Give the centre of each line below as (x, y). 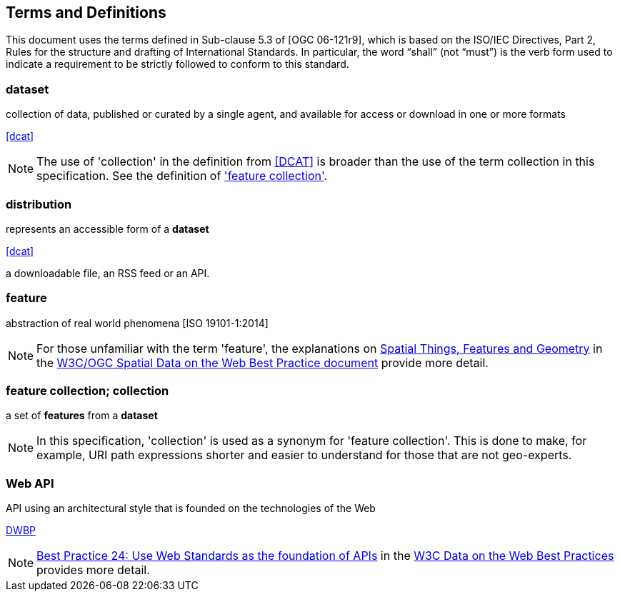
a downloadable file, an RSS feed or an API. (108, 273)
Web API (30, 483)
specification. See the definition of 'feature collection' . (182, 176)
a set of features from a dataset (82, 416)
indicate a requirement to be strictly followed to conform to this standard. (177, 64)
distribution (39, 204)
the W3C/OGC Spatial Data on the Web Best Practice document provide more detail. (262, 362)
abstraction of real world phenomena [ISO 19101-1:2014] (137, 323)
